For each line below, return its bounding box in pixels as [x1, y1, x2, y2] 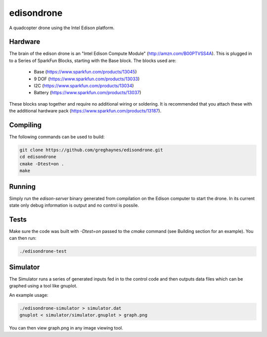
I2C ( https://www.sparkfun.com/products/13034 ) [34, 83, 134, 89]
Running [9, 182, 36, 191]
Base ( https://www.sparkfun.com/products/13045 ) [34, 69, 137, 75]
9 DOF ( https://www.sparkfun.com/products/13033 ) [34, 76, 140, 82]
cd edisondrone [19, 154, 56, 160]
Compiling [9, 121, 42, 129]
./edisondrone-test [19, 248, 67, 254]
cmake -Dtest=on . [19, 161, 64, 167]
